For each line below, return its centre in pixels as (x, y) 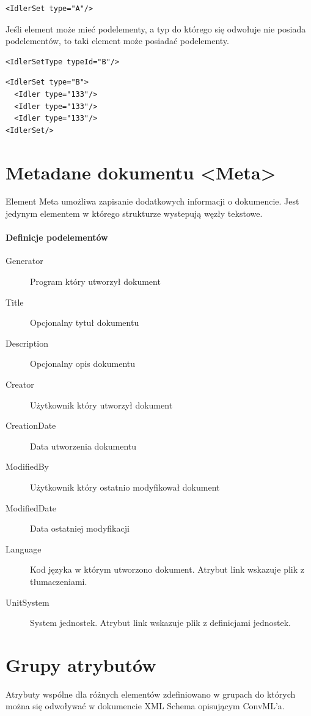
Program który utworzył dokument (95, 281)
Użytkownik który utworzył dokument (101, 405)
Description (27, 343)
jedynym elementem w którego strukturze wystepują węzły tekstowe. (134, 213)
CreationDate (31, 425)
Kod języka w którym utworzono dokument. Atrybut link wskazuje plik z (167, 569)
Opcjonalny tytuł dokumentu (85, 322)
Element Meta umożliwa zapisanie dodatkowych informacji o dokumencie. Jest (152, 201)
